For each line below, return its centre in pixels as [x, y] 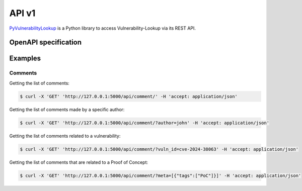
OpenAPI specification [46, 42]
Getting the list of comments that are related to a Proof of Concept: [79, 162]
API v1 [22, 13]
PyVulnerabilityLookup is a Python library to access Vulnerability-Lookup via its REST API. [103, 28]
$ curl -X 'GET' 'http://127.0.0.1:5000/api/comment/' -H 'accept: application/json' [129, 96]
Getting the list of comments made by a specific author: [67, 109]
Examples [25, 59]
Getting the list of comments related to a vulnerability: [65, 136]
